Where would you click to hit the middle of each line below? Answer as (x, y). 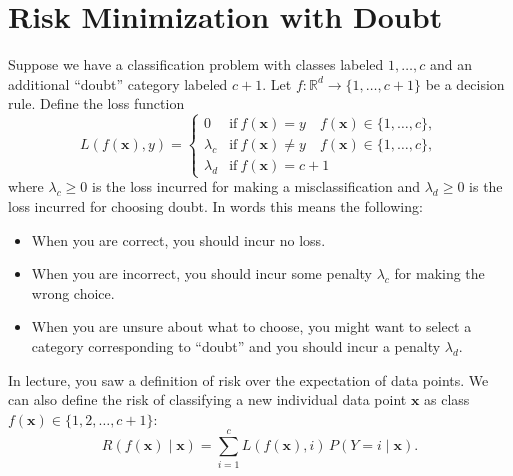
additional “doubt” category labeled (118, 83)
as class (447, 399)
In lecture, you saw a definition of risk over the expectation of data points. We (248, 379)
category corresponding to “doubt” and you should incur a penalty (236, 346)
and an (450, 64)
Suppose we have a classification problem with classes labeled (196, 64)
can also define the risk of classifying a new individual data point (207, 399)
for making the (439, 273)
